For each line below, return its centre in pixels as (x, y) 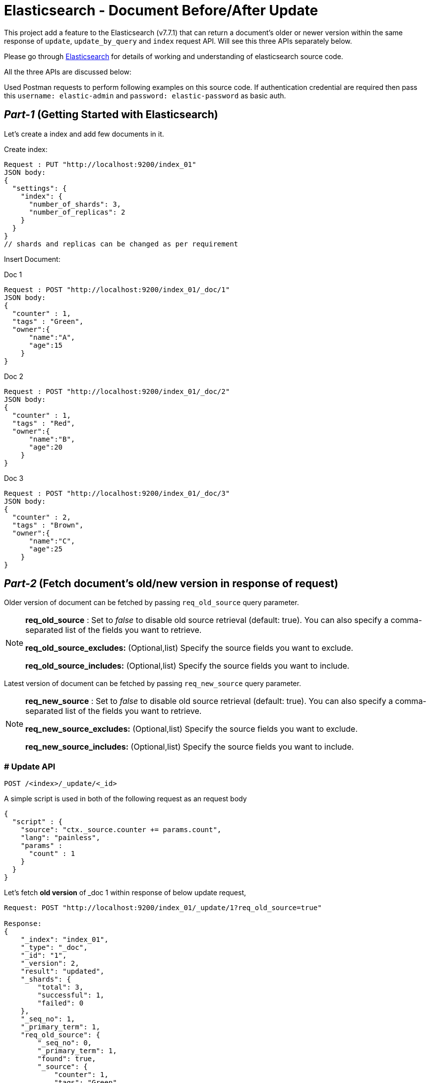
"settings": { (39, 188)
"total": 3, (61, 987)
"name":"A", (52, 337)
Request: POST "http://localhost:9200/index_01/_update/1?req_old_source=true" (163, 908)
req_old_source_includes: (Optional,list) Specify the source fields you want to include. (187, 666)
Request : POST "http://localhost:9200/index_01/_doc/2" (117, 391)
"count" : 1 (52, 854)
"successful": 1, (71, 995)
